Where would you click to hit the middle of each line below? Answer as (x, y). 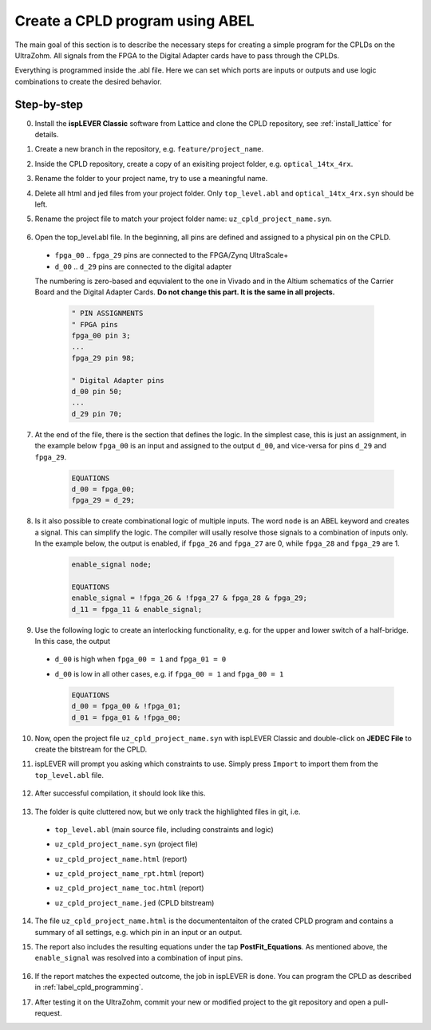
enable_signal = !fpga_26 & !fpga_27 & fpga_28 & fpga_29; (189, 598)
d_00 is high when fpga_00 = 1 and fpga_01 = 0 (140, 659)
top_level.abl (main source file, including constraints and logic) (164, 829)
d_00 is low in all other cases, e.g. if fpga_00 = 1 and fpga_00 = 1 (169, 673)
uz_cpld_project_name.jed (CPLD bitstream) (134, 902)
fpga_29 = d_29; (103, 500)
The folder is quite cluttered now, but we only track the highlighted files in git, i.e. (168, 811)
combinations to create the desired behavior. (89, 81)
